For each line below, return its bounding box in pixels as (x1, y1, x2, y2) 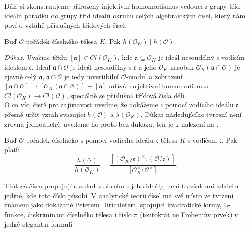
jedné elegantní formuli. (4, 218, 74, 229)
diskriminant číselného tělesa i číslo (27, 209, 132, 219)
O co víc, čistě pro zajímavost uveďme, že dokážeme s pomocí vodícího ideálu (4, 100, 234, 110)
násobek (170, 61, 194, 72)
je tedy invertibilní (64, 71, 119, 81)
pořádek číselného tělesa (26, 36, 97, 46)
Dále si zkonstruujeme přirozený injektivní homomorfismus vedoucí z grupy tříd (4, 1, 240, 11)
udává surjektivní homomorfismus (109, 81, 208, 91)
